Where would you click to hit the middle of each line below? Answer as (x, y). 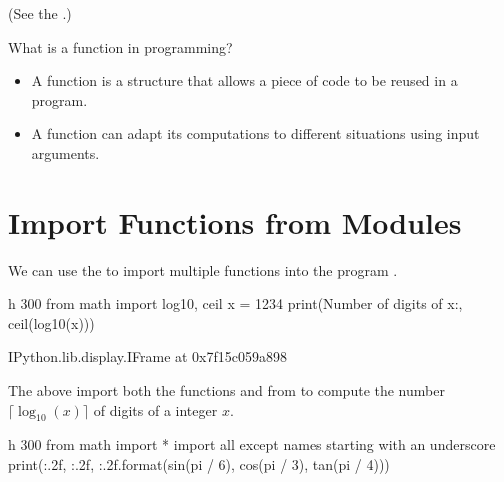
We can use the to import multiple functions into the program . (203, 269)
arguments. (65, 152)
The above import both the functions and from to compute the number (226, 390)
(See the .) (40, 13)
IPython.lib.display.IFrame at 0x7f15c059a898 (148, 356)
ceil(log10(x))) (51, 322)
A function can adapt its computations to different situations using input (255, 133)
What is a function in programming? (120, 46)
